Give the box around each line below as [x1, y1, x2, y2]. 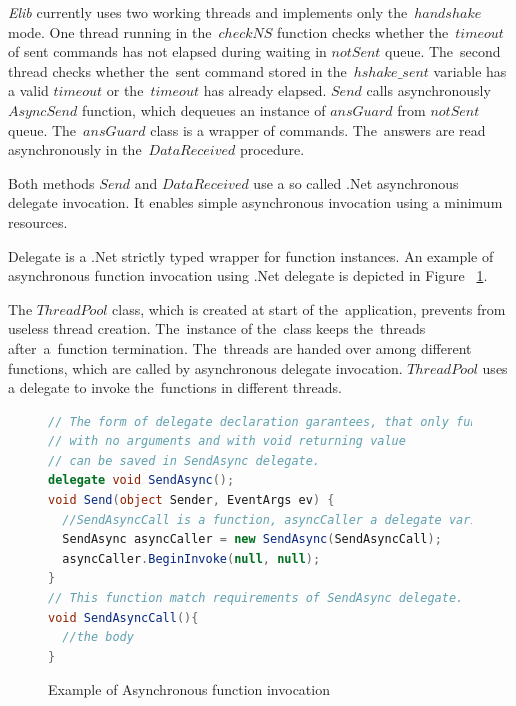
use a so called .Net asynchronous [253, 172, 459, 193]
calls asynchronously [366, 80, 491, 101]
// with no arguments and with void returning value [48, 434, 406, 449]
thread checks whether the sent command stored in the [8, 60, 347, 81]
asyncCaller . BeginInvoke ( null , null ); [62, 551, 321, 566]
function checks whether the [277, 21, 449, 42]
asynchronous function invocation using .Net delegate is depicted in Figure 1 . [8, 265, 488, 286]
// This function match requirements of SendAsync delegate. [48, 591, 464, 606]
